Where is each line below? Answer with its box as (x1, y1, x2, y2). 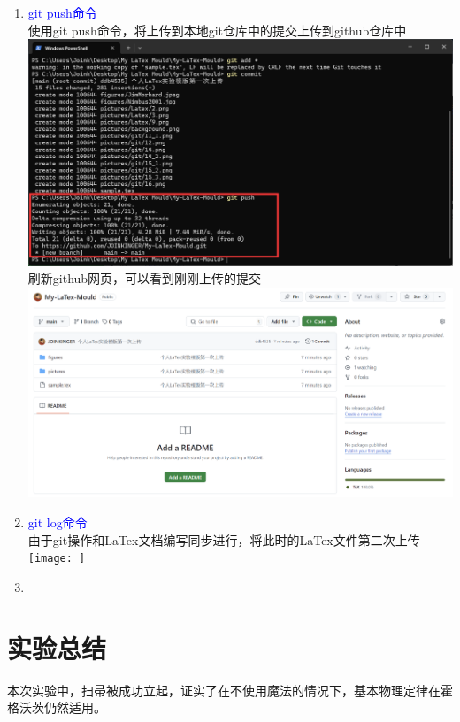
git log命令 (27, 512, 88, 531)
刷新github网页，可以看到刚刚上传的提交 (27, 269, 262, 288)
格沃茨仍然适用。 (7, 698, 106, 717)
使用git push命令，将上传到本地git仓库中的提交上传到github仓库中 (27, 20, 407, 39)
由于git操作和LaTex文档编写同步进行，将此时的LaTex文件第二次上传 (27, 530, 420, 549)
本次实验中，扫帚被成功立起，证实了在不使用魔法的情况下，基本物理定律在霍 (7, 680, 453, 699)
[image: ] (27, 552, 86, 565)
